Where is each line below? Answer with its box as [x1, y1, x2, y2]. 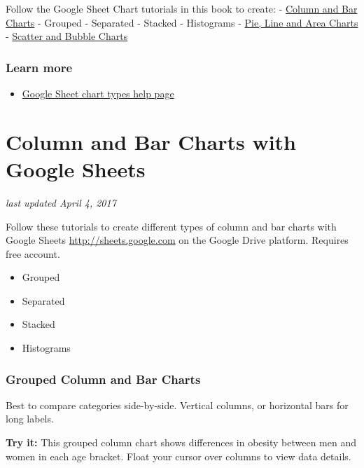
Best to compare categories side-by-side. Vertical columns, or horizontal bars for [6, 397, 349, 412]
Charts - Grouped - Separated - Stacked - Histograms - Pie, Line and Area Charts [6, 15, 358, 29]
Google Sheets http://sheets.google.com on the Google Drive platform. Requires [6, 233, 349, 247]
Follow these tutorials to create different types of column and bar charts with [6, 219, 337, 233]
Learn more [6, 58, 73, 76]
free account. [6, 246, 60, 261]
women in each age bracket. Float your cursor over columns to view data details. [6, 448, 351, 463]
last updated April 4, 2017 [6, 195, 116, 209]
